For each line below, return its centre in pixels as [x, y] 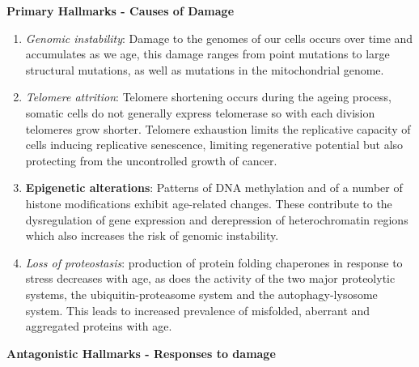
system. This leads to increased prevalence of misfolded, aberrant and [198, 310]
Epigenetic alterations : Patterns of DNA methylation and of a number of [214, 188]
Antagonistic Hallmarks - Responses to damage [141, 353]
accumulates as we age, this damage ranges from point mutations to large [207, 54]
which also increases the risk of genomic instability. [152, 235]
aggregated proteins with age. [99, 326]
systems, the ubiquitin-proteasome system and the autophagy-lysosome [201, 294]
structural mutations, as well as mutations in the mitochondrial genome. [205, 69]
